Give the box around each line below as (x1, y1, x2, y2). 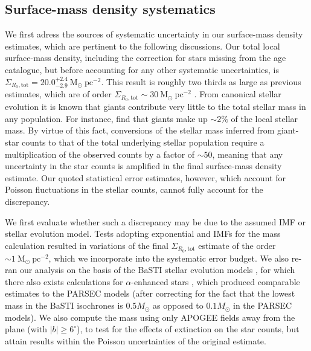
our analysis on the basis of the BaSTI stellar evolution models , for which (19, 263, 295, 276)
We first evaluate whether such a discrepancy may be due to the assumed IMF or (5, 215, 306, 228)
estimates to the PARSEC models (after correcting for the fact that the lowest (5, 287, 295, 300)
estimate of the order (198, 239, 276, 251)
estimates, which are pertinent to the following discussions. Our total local (5, 39, 280, 52)
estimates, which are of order (5, 88, 112, 100)
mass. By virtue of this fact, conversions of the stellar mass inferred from (5, 124, 275, 137)
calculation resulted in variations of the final (5, 239, 168, 251)
